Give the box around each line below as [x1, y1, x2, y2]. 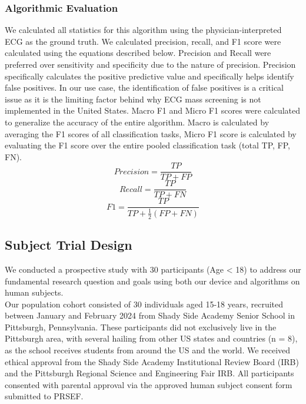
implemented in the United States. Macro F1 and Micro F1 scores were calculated [5, 104, 301, 117]
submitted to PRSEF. [5, 390, 84, 402]
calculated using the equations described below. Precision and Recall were [5, 47, 271, 59]
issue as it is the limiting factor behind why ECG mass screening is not [5, 92, 261, 105]
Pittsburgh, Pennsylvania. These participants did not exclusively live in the [5, 320, 277, 333]
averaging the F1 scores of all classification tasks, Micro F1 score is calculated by [5, 127, 297, 140]
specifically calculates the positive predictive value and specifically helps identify [5, 69, 294, 82]
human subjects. [5, 286, 64, 299]
